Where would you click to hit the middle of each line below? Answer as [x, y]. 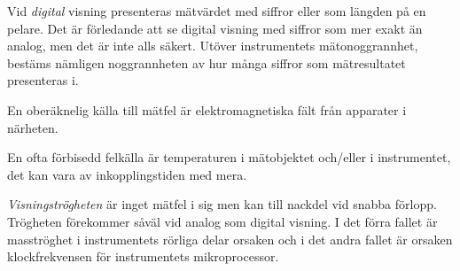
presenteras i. [43, 80]
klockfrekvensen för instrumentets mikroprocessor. [143, 256]
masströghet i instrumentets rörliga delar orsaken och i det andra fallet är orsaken [230, 239]
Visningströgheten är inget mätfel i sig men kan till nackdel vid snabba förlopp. [222, 204]
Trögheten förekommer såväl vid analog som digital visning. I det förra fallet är [222, 221]
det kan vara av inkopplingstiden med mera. [127, 174]
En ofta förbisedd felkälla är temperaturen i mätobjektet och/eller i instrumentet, [229, 157]
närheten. [33, 127]
